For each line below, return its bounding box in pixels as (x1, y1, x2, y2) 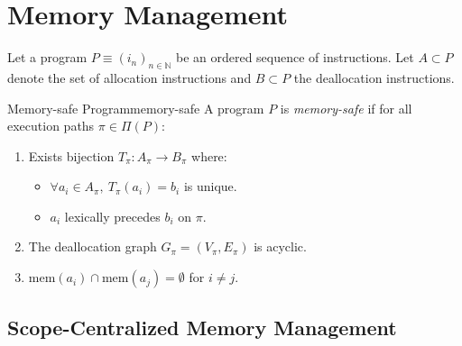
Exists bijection (28, 146, 115, 165)
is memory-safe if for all (280, 98, 412, 117)
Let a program (7, 48, 88, 67)
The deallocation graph (28, 237, 157, 256)
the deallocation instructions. (293, 68, 455, 86)
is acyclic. (254, 237, 307, 256)
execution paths (7, 116, 95, 135)
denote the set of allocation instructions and (7, 68, 252, 86)
